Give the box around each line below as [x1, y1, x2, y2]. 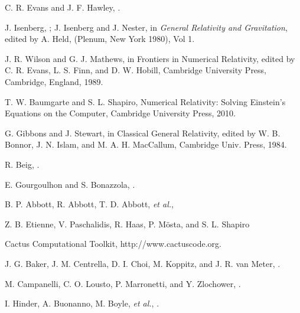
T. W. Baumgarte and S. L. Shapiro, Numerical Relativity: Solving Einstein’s [5, 95, 286, 107]
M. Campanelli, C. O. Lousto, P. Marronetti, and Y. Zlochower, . [5, 277, 241, 289]
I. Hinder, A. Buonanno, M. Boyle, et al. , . [5, 297, 159, 309]
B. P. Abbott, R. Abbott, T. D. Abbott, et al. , [5, 198, 174, 210]
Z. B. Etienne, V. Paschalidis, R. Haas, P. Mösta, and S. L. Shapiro [5, 217, 250, 230]
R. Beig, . [5, 158, 40, 170]
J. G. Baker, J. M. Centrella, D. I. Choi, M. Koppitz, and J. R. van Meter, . [5, 257, 281, 269]
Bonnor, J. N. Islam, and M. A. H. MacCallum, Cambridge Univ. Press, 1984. [5, 138, 287, 151]
